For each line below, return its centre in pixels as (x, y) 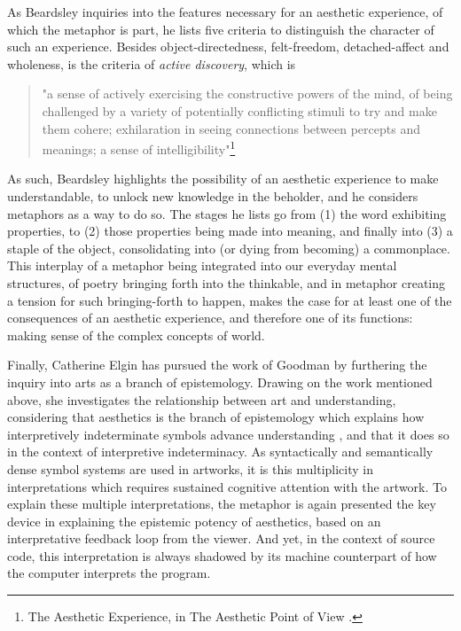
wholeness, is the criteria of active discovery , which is (152, 63)
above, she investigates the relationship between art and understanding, (202, 399)
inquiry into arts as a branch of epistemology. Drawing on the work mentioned (220, 382)
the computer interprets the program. (109, 573)
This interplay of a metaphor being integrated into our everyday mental (202, 265)
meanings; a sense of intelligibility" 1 (139, 148)
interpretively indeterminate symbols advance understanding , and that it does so (228, 434)
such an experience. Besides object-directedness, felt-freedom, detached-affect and (228, 47)
